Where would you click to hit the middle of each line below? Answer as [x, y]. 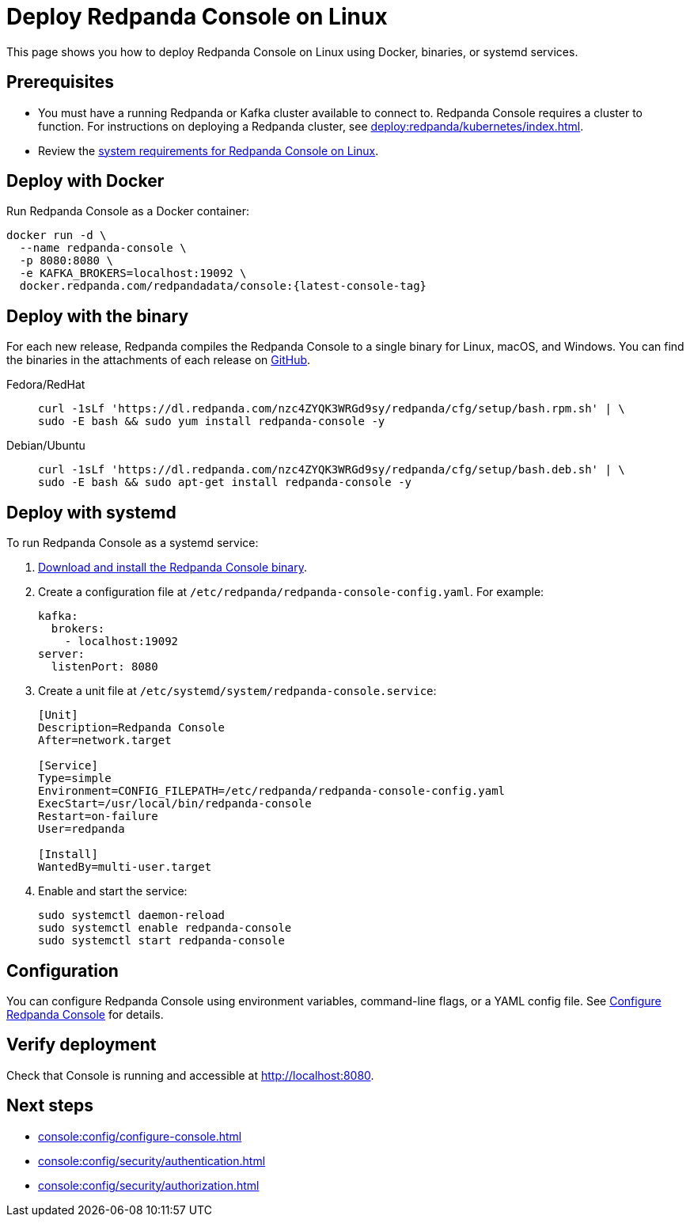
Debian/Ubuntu [46, 446]
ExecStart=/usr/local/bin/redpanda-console [175, 804]
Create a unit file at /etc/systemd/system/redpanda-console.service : [237, 691]
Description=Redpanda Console [132, 728]
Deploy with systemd [91, 512]
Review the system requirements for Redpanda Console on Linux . [209, 150]
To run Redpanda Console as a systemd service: [133, 543]
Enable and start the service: [113, 891]
